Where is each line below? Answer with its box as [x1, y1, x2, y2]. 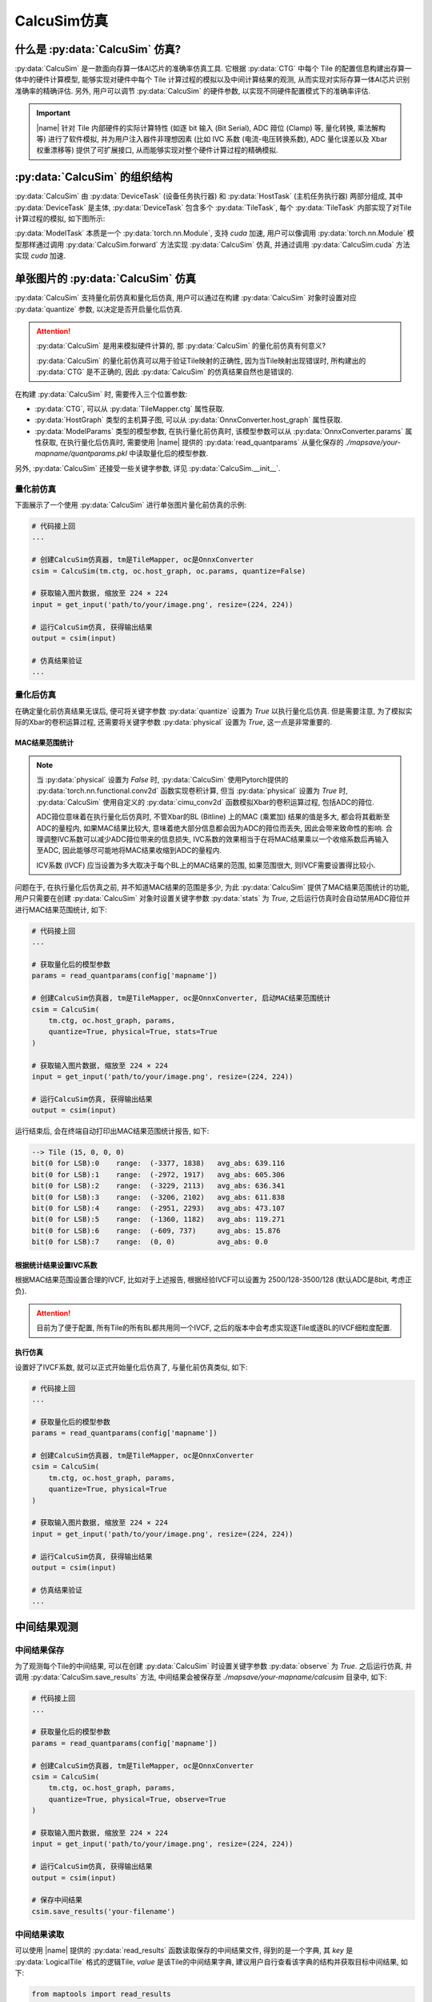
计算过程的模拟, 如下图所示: [14, 214, 106, 223]
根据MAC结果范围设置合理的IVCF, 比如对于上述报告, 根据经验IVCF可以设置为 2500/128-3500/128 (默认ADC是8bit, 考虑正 [14, 1275, 412, 1284]
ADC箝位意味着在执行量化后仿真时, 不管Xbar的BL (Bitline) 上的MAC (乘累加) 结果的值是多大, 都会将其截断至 [36, 812, 390, 822]
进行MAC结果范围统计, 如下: [14, 905, 108, 915]
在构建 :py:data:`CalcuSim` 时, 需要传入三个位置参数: [14, 389, 188, 399]
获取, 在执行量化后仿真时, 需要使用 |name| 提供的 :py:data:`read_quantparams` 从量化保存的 [41, 437, 344, 448]
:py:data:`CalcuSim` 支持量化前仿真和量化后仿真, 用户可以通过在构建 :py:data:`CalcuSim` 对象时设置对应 [14, 293, 358, 303]
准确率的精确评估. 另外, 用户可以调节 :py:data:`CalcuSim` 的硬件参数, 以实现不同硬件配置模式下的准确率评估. [14, 86, 371, 95]
